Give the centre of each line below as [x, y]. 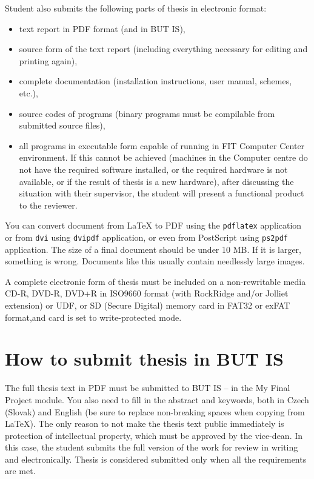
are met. [20, 471]
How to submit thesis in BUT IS [144, 359]
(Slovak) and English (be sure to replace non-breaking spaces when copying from [155, 411]
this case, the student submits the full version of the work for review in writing [152, 447]
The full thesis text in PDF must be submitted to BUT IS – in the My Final [148, 388]
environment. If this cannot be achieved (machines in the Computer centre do [163, 157]
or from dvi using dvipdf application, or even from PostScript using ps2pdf [146, 237]
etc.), [28, 92]
